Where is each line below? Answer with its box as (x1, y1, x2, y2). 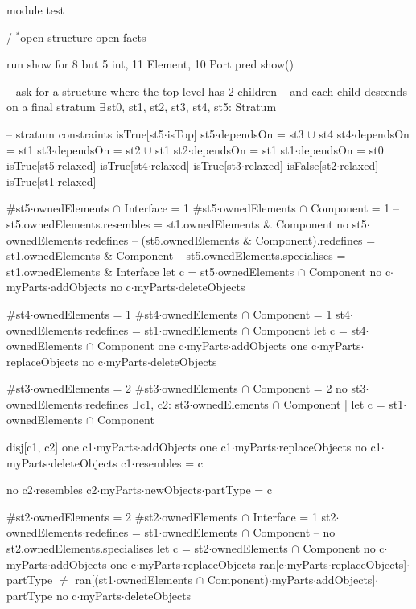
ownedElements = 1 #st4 (33, 305, 159, 322)
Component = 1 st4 (253, 305, 351, 322)
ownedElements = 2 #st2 (33, 508, 159, 525)
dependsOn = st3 (218, 125, 304, 142)
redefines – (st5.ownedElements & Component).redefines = (85, 231, 376, 248)
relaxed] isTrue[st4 (57, 157, 148, 174)
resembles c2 (35, 481, 97, 498)
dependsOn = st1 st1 (191, 141, 295, 158)
